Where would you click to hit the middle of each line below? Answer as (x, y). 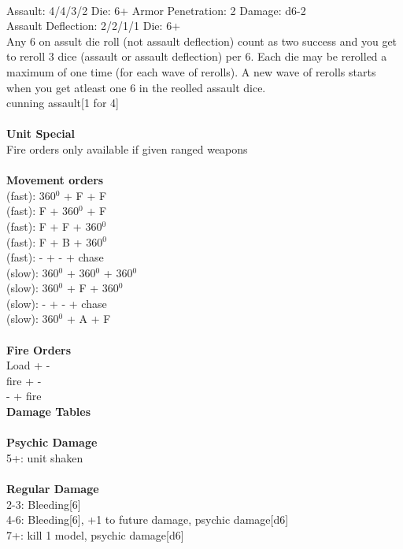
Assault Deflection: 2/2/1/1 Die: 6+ (94, 26)
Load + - (28, 365)
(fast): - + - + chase (55, 257)
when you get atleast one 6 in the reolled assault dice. (136, 87)
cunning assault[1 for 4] (63, 103)
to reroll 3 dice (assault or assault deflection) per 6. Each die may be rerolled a (197, 56)
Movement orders (55, 180)
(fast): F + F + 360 (54, 226)
